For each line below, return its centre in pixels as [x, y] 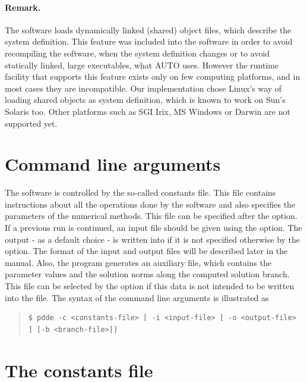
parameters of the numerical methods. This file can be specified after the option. [151, 216]
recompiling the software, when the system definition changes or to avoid [137, 53]
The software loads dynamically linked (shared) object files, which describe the [148, 29]
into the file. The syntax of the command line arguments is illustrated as [137, 297]
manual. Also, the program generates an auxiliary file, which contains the [138, 262]
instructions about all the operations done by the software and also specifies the [150, 204]
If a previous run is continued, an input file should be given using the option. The [153, 228]
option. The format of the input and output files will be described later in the [146, 251]
